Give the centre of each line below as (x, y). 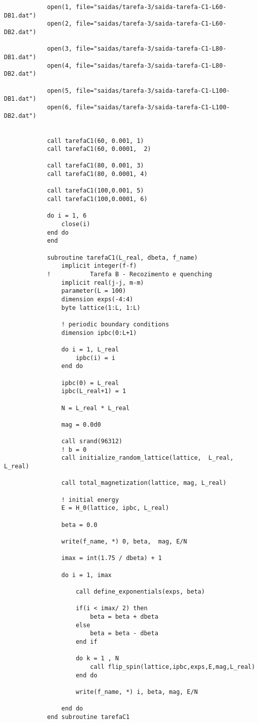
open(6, (60, 107)
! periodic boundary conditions (115, 324)
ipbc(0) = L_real (90, 383)
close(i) (76, 224)
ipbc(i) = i (95, 358)
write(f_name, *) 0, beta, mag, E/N (124, 541)
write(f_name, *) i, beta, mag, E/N (137, 692)
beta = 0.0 (79, 525)
